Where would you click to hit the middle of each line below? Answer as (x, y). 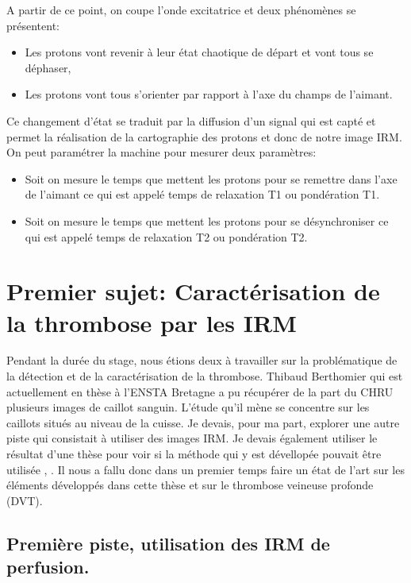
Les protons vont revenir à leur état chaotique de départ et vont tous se (199, 52)
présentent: (33, 25)
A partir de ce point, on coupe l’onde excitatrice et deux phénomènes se (181, 10)
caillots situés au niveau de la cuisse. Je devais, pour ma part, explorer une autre (203, 422)
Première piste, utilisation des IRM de (168, 543)
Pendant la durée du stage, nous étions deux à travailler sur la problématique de (202, 360)
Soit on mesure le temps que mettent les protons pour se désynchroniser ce (207, 220)
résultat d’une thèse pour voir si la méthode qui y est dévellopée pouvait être (194, 454)
